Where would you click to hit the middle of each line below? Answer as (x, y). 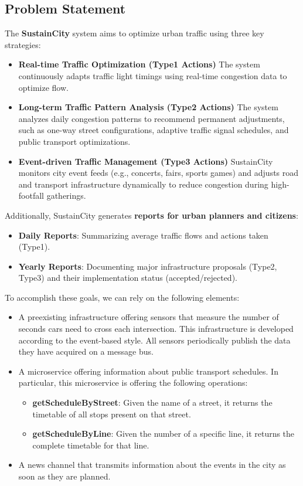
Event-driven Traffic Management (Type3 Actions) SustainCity (146, 161)
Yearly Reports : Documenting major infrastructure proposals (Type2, (148, 266)
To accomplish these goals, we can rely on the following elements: (122, 297)
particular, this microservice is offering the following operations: (133, 383)
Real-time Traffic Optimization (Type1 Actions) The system (139, 64)
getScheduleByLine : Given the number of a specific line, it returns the (164, 434)
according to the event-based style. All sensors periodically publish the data (154, 340)
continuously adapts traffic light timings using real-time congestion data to (153, 75)
